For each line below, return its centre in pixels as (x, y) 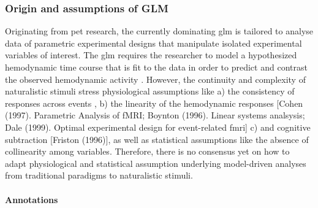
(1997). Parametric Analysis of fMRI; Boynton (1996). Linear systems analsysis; (155, 115)
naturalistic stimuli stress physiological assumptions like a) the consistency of (150, 91)
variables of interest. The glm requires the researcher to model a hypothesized (151, 55)
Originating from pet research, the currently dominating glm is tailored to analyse (159, 31)
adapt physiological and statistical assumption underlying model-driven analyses (156, 163)
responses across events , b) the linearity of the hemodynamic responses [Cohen (154, 103)
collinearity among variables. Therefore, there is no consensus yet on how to (147, 151)
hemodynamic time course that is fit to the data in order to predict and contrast (156, 67)
